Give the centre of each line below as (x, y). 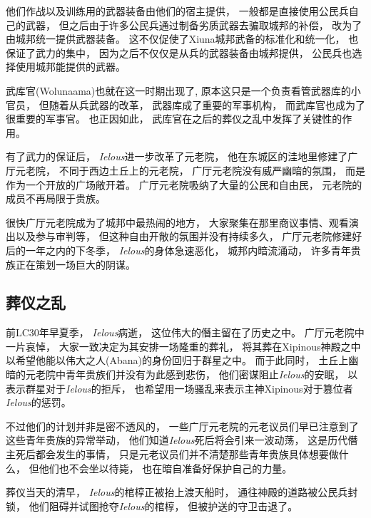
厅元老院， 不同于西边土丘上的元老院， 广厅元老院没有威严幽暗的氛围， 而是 (185, 170)
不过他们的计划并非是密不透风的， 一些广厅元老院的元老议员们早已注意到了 (182, 426)
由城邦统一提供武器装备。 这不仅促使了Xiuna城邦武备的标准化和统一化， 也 (182, 39)
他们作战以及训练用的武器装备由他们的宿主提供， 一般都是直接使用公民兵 (177, 11)
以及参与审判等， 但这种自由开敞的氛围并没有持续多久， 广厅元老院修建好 (189, 236)
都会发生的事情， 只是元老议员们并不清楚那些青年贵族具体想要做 (187, 454)
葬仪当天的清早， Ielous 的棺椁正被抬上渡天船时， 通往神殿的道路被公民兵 (177, 492)
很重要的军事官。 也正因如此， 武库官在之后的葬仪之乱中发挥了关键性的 (174, 119)
